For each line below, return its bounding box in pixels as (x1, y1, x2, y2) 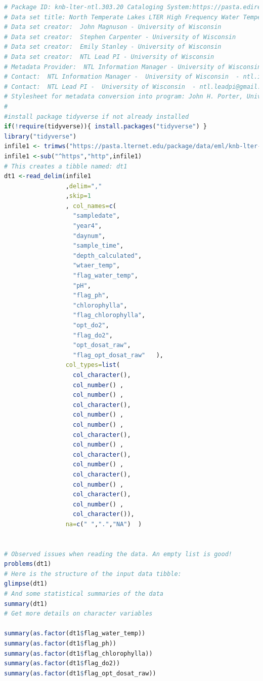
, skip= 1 (65, 192, 91, 200)
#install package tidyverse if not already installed (4, 113, 189, 120)
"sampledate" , (73, 212, 120, 220)
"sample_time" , (73, 242, 124, 250)
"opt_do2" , (73, 322, 109, 329)
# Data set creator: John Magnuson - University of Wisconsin (4, 23, 222, 31)
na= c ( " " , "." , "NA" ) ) (65, 520, 142, 528)
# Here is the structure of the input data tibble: (4, 570, 182, 577)
